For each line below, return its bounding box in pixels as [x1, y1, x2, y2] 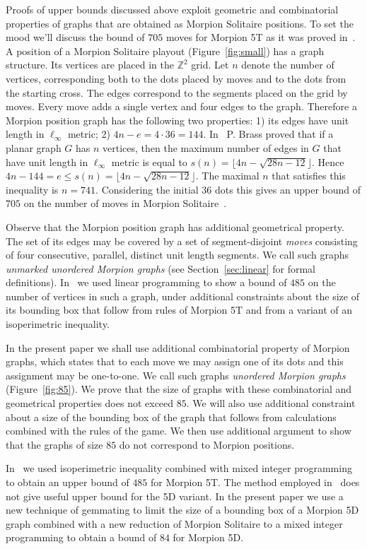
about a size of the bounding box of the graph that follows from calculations [6, 409, 337, 424]
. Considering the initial [95, 182, 199, 196]
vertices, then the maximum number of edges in [103, 140, 309, 155]
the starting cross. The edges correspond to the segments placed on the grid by [6, 85, 348, 100]
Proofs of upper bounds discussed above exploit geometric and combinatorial [6, 2, 339, 16]
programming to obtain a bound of [6, 530, 157, 545]
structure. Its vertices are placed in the [6, 57, 174, 72]
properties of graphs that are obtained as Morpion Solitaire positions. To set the [6, 16, 354, 30]
